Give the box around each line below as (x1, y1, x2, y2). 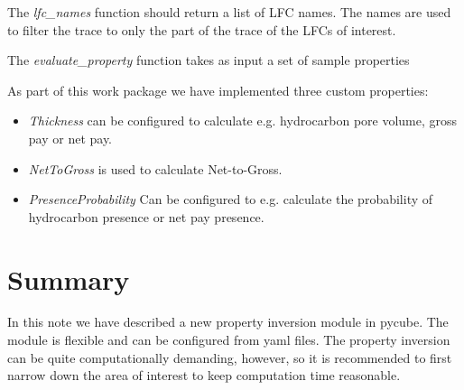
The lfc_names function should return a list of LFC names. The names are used (7, 3, 451, 21)
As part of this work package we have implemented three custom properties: (7, 80, 429, 99)
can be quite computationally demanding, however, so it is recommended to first (7, 348, 452, 367)
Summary (7, 260, 130, 297)
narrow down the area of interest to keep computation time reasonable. (7, 366, 401, 385)
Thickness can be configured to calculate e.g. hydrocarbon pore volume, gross (28, 111, 458, 130)
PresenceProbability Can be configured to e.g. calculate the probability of (28, 190, 433, 209)
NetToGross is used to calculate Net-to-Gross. (28, 159, 283, 178)
